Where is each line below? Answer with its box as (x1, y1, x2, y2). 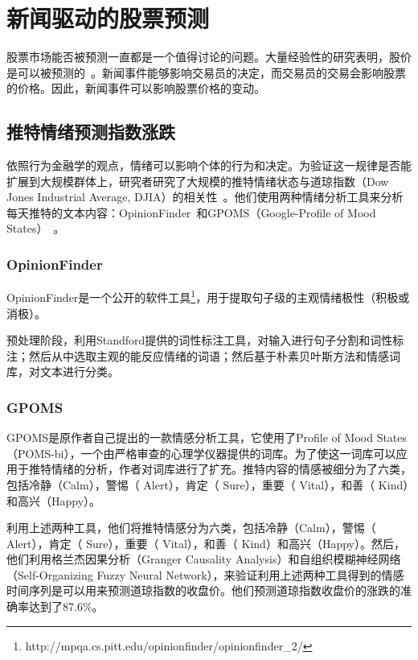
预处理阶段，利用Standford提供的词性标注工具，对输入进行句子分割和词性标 (6, 332, 404, 349)
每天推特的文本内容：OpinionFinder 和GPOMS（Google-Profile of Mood (6, 204, 376, 221)
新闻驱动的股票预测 (6, 2, 210, 35)
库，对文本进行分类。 (6, 363, 119, 380)
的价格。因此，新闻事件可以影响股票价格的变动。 (6, 80, 265, 97)
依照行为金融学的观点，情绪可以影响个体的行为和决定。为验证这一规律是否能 (6, 157, 412, 174)
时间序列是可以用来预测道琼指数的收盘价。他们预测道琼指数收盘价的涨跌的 (6, 582, 400, 599)
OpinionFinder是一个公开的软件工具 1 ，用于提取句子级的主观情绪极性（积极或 (6, 287, 410, 305)
